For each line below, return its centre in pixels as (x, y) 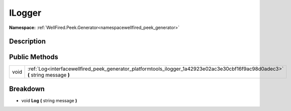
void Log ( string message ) (49, 100)
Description (27, 42)
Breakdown (27, 89)
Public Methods (34, 57)
